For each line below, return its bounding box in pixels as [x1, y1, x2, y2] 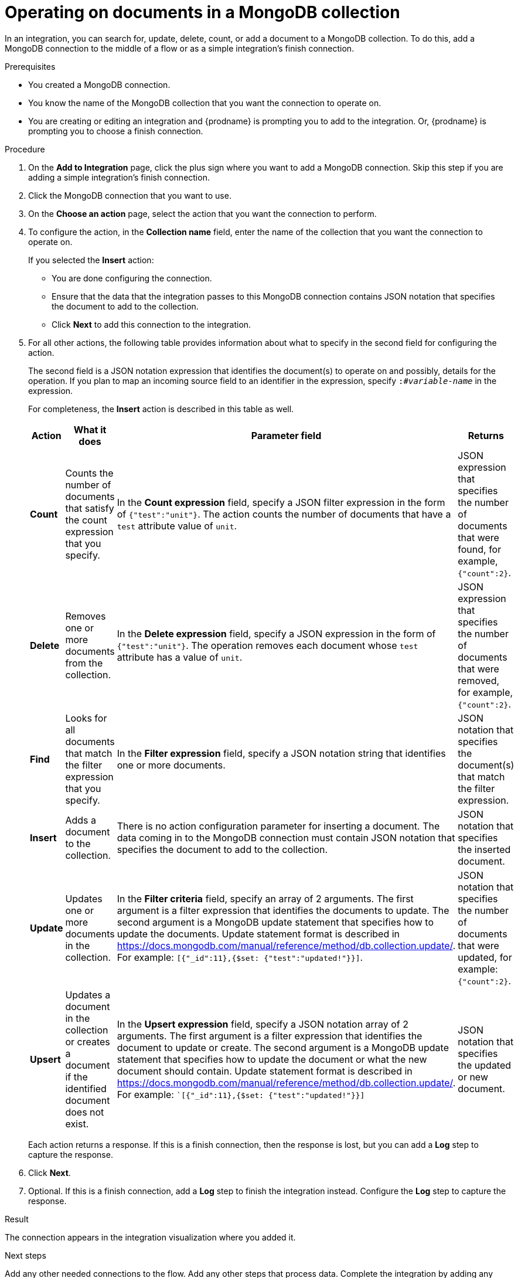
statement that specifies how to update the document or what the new [117, 1053, 427, 1065]
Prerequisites [5, 61, 56, 72]
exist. [65, 1117, 89, 1130]
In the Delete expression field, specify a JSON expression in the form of [117, 627, 436, 640]
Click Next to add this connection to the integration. [52, 319, 251, 329]
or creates [65, 1035, 110, 1048]
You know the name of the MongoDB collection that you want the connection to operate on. [28, 97, 381, 108]
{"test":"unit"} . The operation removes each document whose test [117, 639, 418, 651]
